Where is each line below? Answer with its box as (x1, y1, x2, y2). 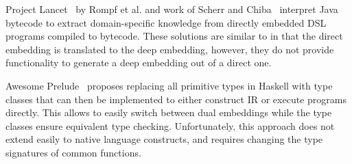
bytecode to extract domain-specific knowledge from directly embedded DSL (5, 15, 327, 29)
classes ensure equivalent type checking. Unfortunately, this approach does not (5, 118, 335, 133)
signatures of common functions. (5, 145, 141, 159)
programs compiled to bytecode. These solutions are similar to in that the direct (5, 29, 343, 43)
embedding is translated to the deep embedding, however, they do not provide (5, 42, 334, 56)
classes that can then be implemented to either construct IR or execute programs (5, 92, 347, 106)
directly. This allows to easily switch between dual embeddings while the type (5, 105, 332, 120)
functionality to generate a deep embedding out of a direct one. (5, 55, 272, 70)
